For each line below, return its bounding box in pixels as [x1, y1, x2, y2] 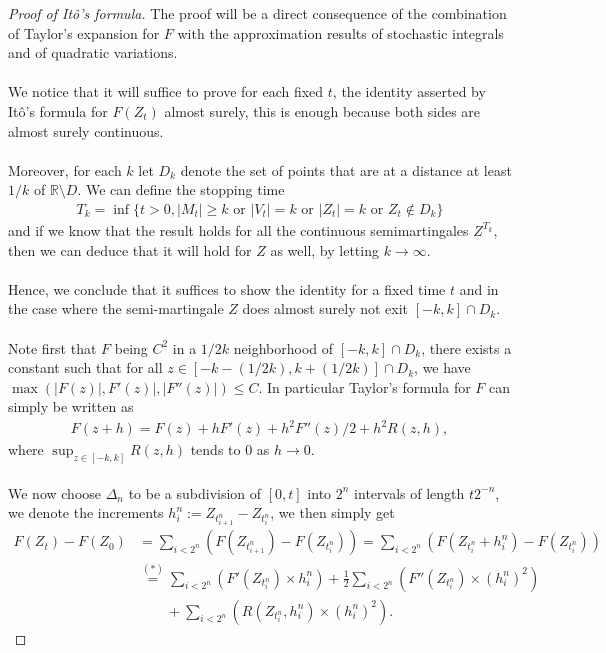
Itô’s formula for [8, 100, 108, 121]
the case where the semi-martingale [8, 298, 224, 319]
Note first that [8, 337, 97, 358]
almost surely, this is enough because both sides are [164, 100, 481, 121]
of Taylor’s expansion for [8, 22, 160, 43]
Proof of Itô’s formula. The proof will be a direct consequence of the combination [8, 3, 507, 23]
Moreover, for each [8, 159, 122, 180]
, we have [414, 357, 471, 378]
